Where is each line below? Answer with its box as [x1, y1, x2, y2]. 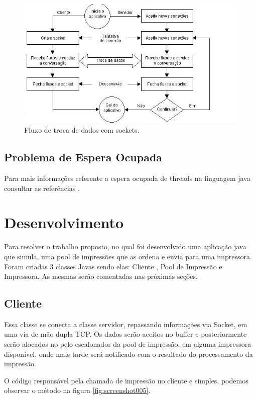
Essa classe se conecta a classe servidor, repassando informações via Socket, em [4, 319, 247, 329]
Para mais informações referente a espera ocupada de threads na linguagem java [4, 173, 250, 183]
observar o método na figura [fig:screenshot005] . [4, 385, 151, 395]
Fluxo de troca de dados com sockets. [24, 125, 140, 135]
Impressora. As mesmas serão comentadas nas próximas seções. [4, 271, 198, 281]
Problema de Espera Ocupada [4, 149, 163, 165]
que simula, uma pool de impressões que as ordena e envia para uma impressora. [4, 251, 252, 261]
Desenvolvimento [4, 212, 124, 233]
